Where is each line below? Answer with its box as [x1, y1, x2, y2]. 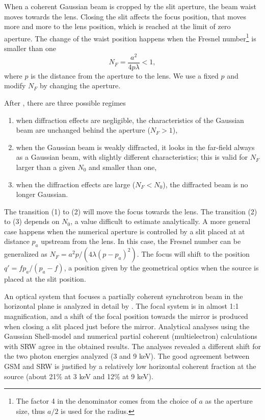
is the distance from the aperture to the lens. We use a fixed [31, 70, 219, 81]
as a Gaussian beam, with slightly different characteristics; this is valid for [16, 152, 248, 162]
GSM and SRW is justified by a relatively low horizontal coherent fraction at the [4, 361, 256, 372]
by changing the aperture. [40, 80, 121, 91]
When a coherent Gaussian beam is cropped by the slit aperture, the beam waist [4, 1, 256, 11]
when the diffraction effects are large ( [16, 179, 136, 189]
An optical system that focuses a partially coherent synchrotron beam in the [4, 290, 243, 301]
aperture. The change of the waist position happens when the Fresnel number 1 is [4, 31, 256, 43]
